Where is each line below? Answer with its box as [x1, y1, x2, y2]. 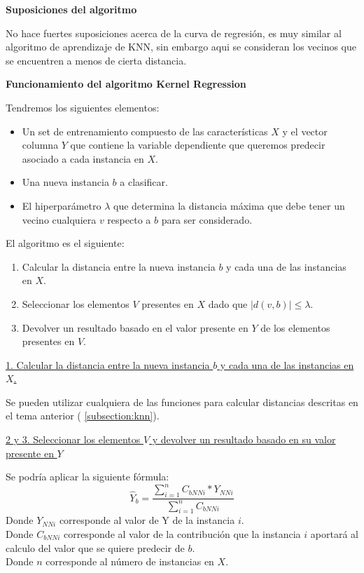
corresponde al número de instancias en [45, 554, 214, 569]
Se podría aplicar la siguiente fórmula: [6, 469, 169, 484]
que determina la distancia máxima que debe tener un [113, 198, 345, 213]
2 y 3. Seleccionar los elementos [6, 432, 141, 447]
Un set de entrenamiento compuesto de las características [22, 123, 268, 138]
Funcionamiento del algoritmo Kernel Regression [6, 76, 246, 91]
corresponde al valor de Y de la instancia [59, 513, 235, 527]
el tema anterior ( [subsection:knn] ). [6, 408, 160, 423]
